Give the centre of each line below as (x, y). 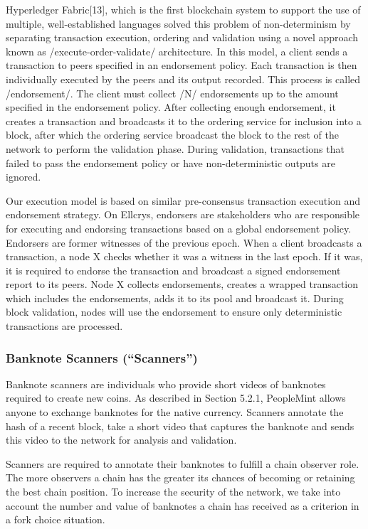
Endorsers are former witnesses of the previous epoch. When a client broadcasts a (184, 242)
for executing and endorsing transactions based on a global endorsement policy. (179, 228)
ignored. (23, 177)
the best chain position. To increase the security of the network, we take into (173, 492)
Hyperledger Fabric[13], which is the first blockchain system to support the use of (183, 9)
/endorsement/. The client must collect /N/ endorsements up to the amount (172, 93)
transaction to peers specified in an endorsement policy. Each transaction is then (182, 65)
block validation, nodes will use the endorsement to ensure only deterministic (174, 312)
